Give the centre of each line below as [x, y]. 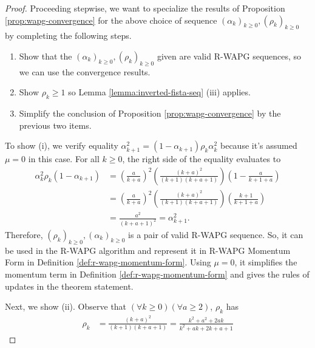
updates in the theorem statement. [69, 286]
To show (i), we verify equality [62, 145]
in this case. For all [64, 159]
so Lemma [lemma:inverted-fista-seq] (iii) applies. [159, 92]
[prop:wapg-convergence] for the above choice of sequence [111, 20]
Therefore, [24, 234]
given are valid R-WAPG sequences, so [229, 56]
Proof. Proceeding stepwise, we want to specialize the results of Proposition [145, 8]
